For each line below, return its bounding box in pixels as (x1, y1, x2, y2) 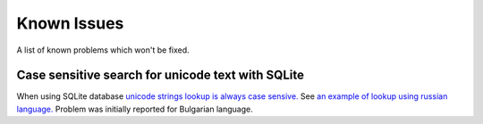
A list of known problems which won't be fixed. (16, 45, 190, 55)
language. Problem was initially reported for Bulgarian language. (16, 103, 254, 114)
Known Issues (16, 13, 124, 33)
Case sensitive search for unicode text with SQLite (16, 68, 304, 83)
